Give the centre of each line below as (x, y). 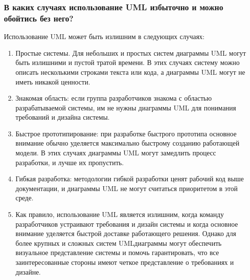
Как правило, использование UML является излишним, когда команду (120, 214)
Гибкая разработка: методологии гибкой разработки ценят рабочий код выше (130, 179)
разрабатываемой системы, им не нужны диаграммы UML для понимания (126, 107)
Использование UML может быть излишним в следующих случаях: (104, 36)
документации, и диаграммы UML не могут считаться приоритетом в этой (126, 188)
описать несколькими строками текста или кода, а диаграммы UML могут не (130, 72)
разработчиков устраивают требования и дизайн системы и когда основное (127, 224)
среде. (24, 198)
